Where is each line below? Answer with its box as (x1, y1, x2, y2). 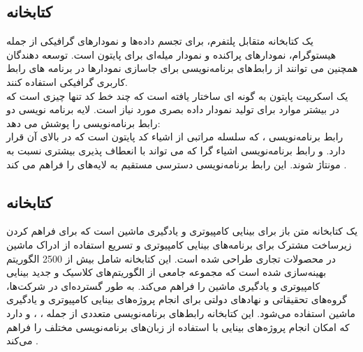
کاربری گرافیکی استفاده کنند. (6, 74, 128, 89)
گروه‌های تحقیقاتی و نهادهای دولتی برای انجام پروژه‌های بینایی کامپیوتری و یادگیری (6, 292, 347, 307)
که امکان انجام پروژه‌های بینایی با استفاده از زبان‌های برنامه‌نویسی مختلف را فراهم (6, 319, 350, 334)
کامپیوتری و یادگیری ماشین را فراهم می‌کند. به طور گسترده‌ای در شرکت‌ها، (6, 278, 320, 293)
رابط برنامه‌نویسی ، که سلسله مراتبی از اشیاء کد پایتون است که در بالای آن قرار (6, 129, 343, 144)
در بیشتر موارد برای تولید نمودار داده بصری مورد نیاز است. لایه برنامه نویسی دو (6, 102, 339, 117)
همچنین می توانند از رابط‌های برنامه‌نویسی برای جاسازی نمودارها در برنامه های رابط (6, 61, 358, 75)
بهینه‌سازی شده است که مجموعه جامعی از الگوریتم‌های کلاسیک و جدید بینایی (6, 265, 327, 279)
